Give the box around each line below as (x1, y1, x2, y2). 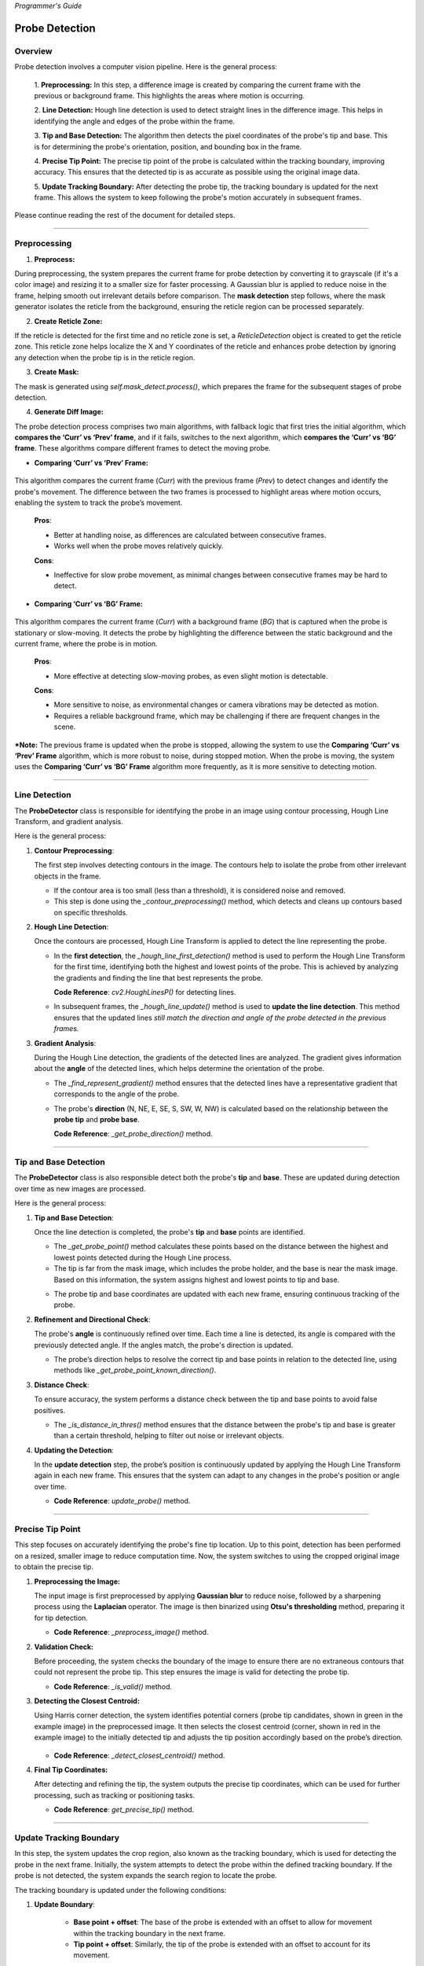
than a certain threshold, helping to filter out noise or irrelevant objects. (53, 1431, 284, 1441)
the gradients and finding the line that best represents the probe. (53, 973, 263, 982)
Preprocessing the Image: (34, 1577, 121, 1586)
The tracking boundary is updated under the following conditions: (14, 1885, 227, 1894)
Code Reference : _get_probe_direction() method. (53, 1129, 214, 1139)
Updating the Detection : (34, 1445, 114, 1455)
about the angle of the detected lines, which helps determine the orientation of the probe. (34, 1064, 325, 1073)
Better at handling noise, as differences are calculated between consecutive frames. (53, 530, 327, 539)
